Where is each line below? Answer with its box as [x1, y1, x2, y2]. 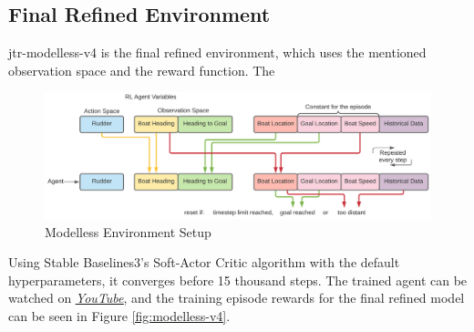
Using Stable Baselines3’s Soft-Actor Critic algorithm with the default [8, 253, 400, 272]
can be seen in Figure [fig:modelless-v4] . [8, 306, 231, 326]
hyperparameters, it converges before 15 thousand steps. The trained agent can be [8, 270, 468, 289]
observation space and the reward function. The [8, 60, 275, 79]
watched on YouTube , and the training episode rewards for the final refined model [8, 288, 465, 307]
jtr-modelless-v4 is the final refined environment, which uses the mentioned [8, 43, 427, 62]
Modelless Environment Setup [45, 222, 211, 241]
